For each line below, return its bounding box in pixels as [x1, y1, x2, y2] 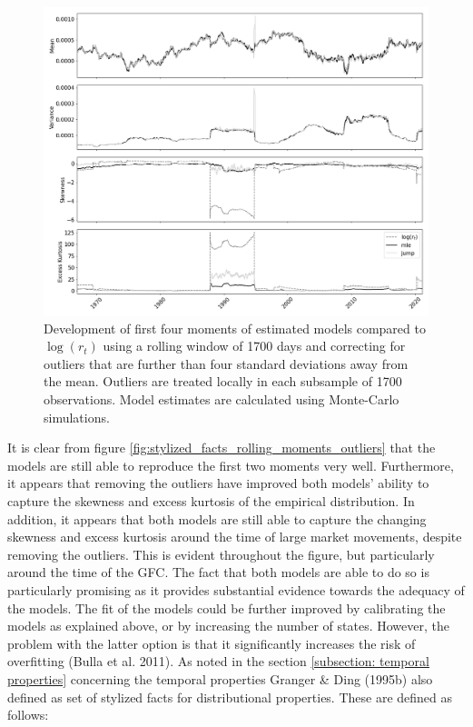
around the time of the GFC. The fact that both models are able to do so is [7, 563, 429, 582]
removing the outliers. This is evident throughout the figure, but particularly [7, 544, 435, 563]
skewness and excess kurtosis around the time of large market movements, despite [7, 527, 462, 546]
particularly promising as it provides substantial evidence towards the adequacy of [7, 581, 465, 600]
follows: [7, 705, 49, 724]
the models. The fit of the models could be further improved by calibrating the [7, 598, 446, 617]
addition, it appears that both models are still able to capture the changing [7, 509, 427, 528]
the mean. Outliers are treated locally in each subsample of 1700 [44, 372, 402, 391]
